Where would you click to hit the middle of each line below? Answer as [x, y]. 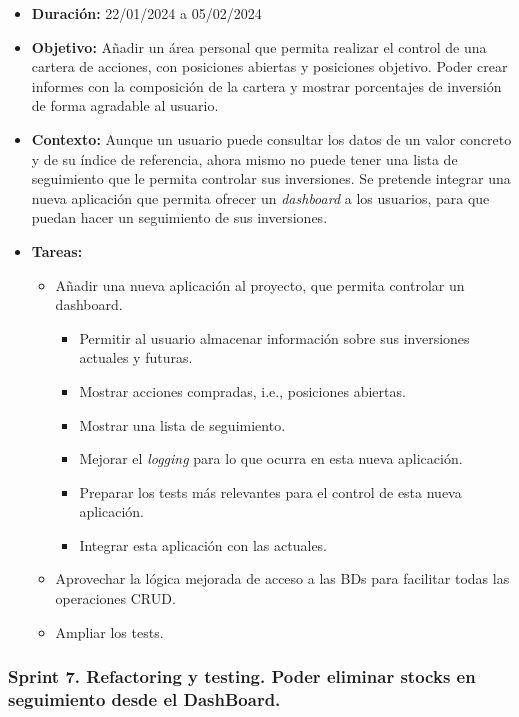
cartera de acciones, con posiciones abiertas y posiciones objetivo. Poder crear [269, 66]
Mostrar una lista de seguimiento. [182, 424]
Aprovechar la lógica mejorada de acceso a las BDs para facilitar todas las [282, 578]
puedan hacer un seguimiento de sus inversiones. [179, 217]
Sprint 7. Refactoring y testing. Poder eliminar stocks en [242, 676]
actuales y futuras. [136, 357]
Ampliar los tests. [109, 631]
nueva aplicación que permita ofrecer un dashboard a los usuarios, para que [260, 197]
